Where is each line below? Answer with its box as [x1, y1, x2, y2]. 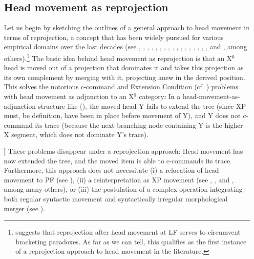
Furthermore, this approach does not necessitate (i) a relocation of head [4, 165, 219, 175]
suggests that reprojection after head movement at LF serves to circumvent [15, 227, 241, 237]
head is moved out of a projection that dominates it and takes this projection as [4, 62, 244, 73]
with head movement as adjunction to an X [4, 91, 134, 101]
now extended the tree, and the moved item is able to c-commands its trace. [4, 155, 232, 165]
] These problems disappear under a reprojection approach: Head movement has [4, 145, 243, 156]
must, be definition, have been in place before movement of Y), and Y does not [4, 110, 241, 120]
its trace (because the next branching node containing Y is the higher [35, 120, 243, 130]
